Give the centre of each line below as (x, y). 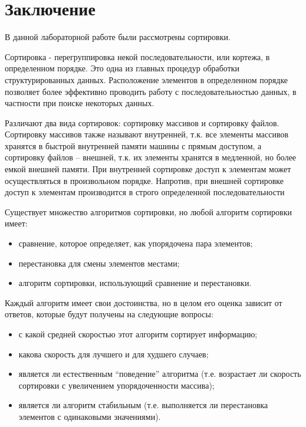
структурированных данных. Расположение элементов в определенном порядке (147, 79)
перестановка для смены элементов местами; (99, 263)
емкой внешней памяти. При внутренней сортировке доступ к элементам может (148, 169)
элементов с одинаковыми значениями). (90, 416)
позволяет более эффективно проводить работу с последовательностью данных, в (151, 91)
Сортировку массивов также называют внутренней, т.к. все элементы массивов (147, 134)
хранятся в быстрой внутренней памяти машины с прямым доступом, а (133, 145)
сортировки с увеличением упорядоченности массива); (116, 385)
